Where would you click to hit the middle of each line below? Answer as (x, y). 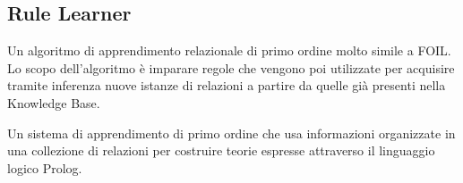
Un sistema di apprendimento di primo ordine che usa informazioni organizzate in (231, 133)
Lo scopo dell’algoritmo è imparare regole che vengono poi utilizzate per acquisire (231, 67)
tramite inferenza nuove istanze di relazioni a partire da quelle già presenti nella (227, 85)
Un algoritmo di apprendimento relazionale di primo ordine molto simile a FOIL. (229, 50)
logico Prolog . (45, 167)
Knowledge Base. (54, 102)
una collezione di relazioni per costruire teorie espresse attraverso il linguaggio (221, 150)
